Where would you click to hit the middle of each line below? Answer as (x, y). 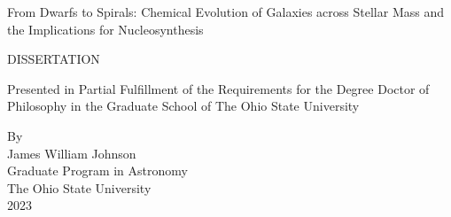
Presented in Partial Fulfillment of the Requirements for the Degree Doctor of (218, 88)
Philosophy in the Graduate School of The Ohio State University (183, 106)
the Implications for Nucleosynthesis (105, 29)
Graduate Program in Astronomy (97, 170)
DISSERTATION (54, 59)
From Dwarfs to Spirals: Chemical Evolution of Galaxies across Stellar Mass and (225, 12)
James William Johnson (72, 153)
